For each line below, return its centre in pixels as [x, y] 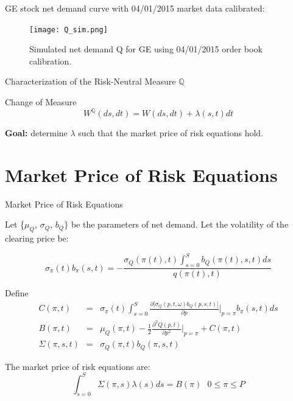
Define [17, 293]
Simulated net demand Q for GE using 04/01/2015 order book [146, 49]
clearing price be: [37, 238]
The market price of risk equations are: [78, 366]
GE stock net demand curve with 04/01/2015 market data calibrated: [135, 8]
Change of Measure [41, 102]
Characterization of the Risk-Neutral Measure [90, 81]
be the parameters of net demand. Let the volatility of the [180, 224]
